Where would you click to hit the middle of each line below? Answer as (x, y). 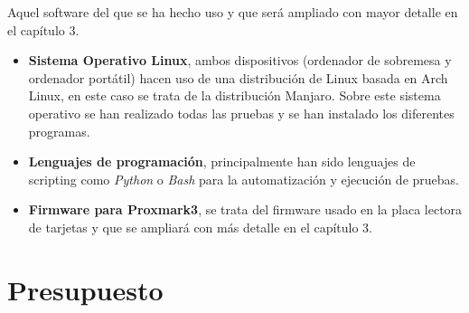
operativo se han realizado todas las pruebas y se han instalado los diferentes (241, 113)
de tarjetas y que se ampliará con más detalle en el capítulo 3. (201, 227)
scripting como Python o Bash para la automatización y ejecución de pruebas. (244, 179)
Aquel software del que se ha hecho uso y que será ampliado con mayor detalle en (233, 12)
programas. (59, 131)
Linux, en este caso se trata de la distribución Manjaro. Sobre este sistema (234, 95)
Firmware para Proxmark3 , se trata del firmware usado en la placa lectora (245, 209)
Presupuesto (85, 289)
